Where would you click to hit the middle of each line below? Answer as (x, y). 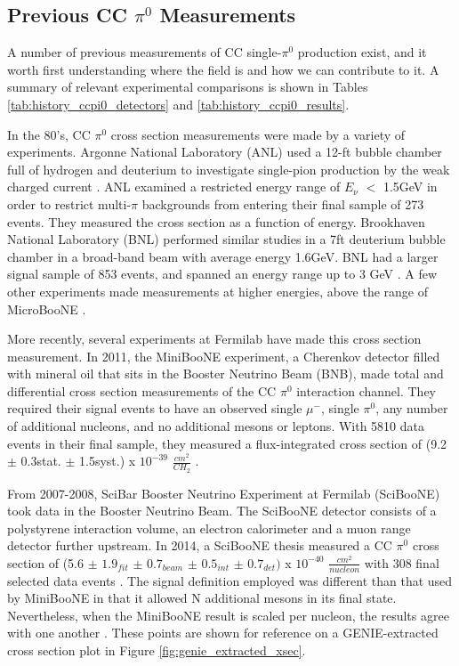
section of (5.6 (46, 562)
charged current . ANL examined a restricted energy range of (174, 187)
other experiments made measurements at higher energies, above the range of (217, 291)
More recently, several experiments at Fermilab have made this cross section (214, 339)
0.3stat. (41, 461)
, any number (412, 408)
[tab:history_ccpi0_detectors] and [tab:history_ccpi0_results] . (178, 104)
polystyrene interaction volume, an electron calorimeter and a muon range (209, 528)
